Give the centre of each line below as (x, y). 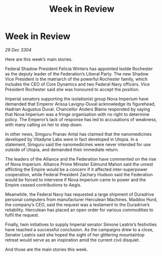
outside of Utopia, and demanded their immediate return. (62, 149)
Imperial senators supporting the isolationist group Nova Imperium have (77, 99)
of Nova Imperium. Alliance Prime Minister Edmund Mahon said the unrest (79, 164)
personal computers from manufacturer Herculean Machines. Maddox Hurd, (81, 199)
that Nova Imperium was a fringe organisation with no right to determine (77, 114)
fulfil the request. (22, 215)
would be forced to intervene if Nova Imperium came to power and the (75, 180)
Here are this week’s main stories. (39, 59)
